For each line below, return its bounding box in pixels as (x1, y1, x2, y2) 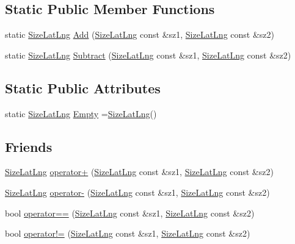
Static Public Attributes (5, 78, 161, 97)
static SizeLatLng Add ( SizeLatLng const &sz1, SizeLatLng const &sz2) (5, 28, 275, 41)
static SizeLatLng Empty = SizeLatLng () (5, 107, 157, 120)
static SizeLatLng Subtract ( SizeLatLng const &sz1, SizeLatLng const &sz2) (5, 48, 291, 61)
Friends (5, 137, 53, 156)
